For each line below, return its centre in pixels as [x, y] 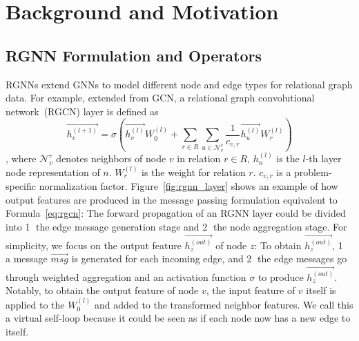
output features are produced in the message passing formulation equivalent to [172, 199]
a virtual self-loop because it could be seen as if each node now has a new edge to [178, 318]
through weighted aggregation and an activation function [126, 276]
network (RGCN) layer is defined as [82, 111]
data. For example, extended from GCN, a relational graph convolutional [160, 98]
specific [21, 186]
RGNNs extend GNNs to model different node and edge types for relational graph [179, 84]
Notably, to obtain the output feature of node [102, 290]
